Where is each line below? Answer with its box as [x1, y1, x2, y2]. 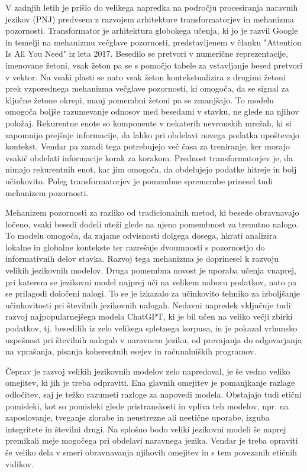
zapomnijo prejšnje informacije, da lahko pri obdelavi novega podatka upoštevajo [5, 128, 299, 141]
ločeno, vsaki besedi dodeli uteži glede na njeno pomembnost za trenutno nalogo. [5, 217, 299, 230]
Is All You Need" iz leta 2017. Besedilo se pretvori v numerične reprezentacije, [5, 47, 288, 60]
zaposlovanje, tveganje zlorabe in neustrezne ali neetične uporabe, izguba [5, 411, 270, 424]
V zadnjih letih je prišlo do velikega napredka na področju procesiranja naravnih [5, 1, 298, 13]
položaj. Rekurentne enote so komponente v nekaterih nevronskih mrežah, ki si [5, 116, 292, 129]
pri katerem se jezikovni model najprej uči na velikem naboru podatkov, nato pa [5, 275, 297, 288]
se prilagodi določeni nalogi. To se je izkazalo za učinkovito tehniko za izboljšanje [5, 287, 300, 300]
